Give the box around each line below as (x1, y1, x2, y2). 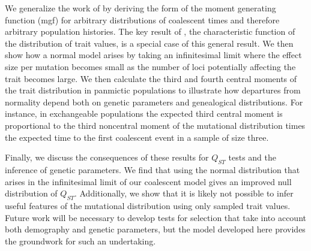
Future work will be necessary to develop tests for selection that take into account (5, 211, 306, 223)
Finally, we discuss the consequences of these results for (5, 151, 209, 164)
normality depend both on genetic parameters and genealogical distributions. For (5, 95, 303, 108)
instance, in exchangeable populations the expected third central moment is (5, 107, 283, 120)
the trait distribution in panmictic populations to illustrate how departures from (5, 84, 301, 96)
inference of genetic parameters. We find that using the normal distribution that (5, 163, 300, 176)
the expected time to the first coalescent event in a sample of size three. (5, 131, 269, 143)
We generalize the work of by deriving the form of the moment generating (5, 2, 276, 14)
